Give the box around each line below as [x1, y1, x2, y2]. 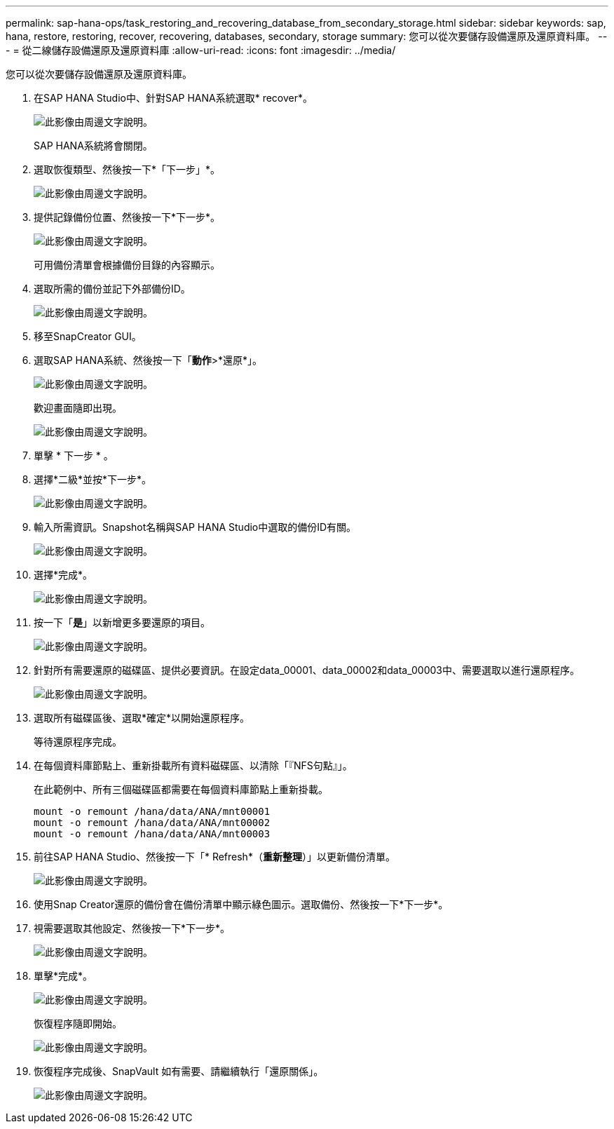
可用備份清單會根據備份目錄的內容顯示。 [34, 259, 220, 271]
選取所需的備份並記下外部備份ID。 [34, 283, 191, 295]
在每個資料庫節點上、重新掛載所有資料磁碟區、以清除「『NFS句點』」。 [34, 759, 353, 771]
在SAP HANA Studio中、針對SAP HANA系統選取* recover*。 [34, 92, 313, 104]
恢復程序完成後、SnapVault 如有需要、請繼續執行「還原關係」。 [34, 1065, 324, 1077]
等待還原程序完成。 [34, 736, 122, 748]
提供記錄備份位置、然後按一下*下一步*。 [34, 211, 221, 223]
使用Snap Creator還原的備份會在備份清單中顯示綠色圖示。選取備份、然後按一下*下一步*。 [34, 898, 449, 910]
